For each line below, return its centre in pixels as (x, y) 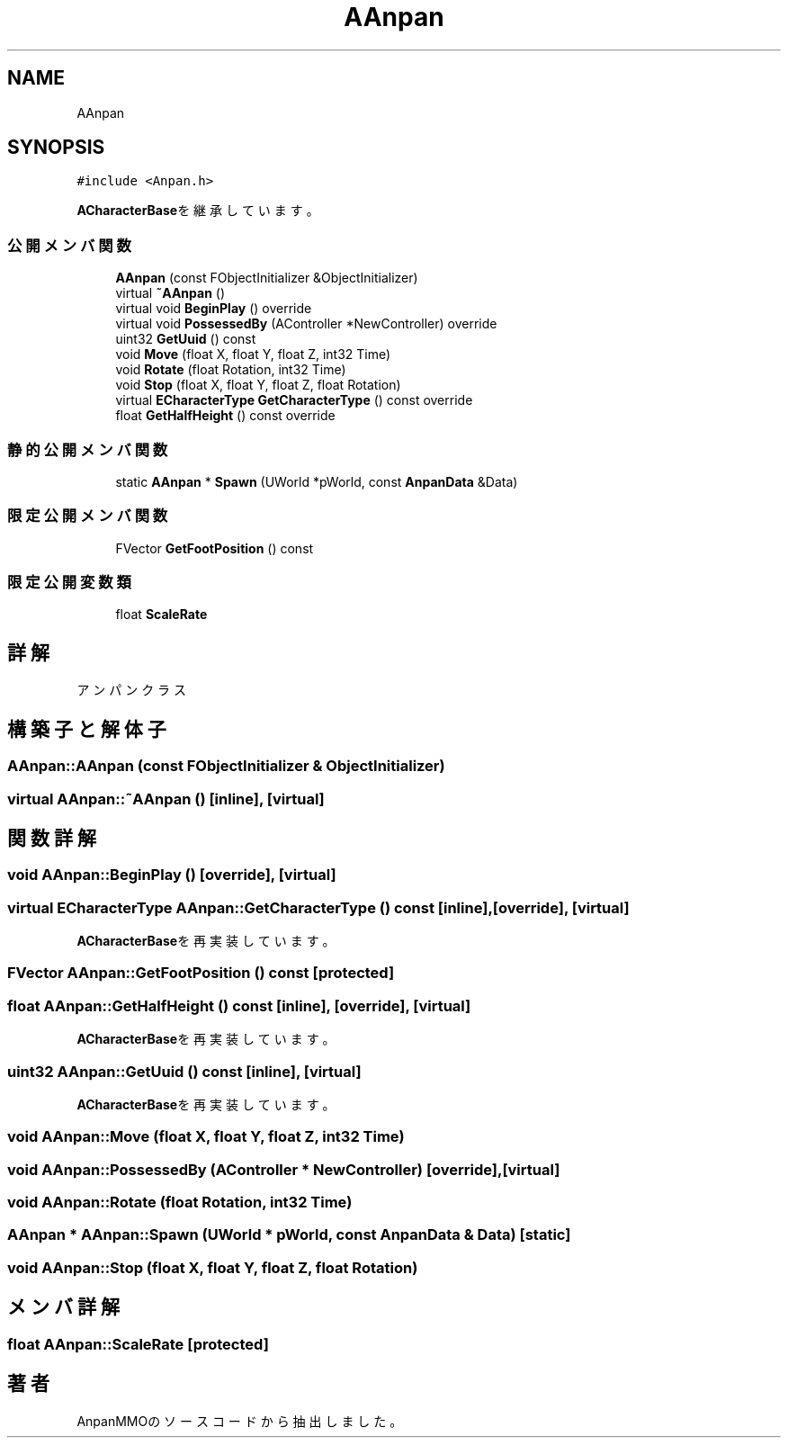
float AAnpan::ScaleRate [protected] (138, 1344)
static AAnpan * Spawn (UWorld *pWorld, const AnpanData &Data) (317, 481)
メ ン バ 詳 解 (63, 1307)
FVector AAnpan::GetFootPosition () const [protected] (201, 973)
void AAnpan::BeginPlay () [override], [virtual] (172, 875)
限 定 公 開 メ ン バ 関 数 (88, 516)
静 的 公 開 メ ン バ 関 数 (88, 449)
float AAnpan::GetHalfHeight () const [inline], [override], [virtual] (239, 1005)
